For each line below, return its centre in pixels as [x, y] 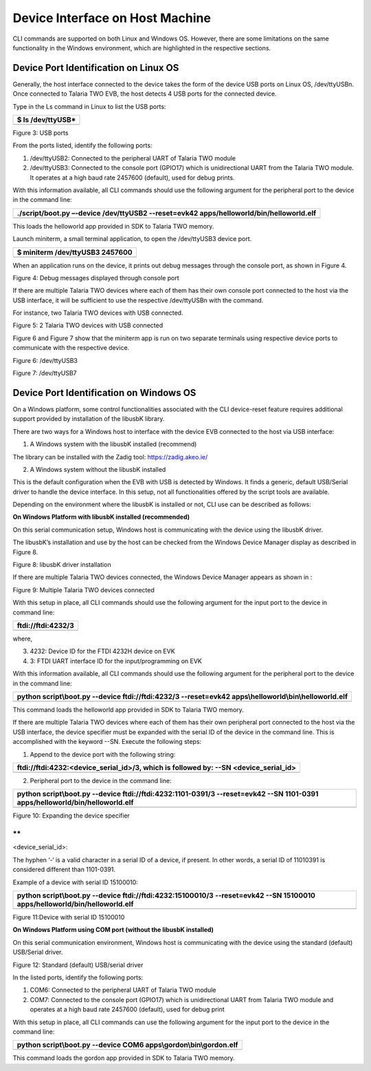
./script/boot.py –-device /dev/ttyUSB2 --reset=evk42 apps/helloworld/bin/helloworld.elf [167, 213]
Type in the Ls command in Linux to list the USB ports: [89, 106]
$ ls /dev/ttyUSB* [46, 120]
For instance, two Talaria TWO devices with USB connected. [98, 313]
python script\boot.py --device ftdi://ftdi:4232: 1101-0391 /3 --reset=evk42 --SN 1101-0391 [168, 794]
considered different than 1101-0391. [64, 870]
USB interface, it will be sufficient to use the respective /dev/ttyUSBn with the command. [138, 300]
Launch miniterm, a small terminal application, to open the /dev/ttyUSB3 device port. [132, 239]
